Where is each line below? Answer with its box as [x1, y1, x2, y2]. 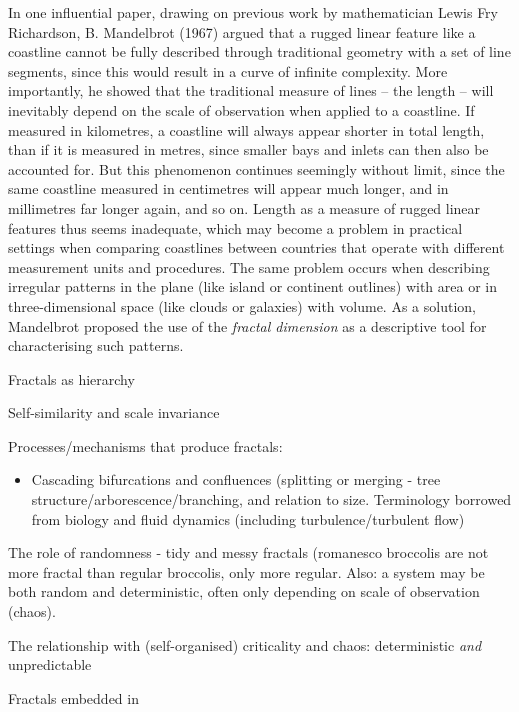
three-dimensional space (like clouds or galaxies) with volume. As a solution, [8, 295, 476, 316]
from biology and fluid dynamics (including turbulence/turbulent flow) [31, 508, 465, 529]
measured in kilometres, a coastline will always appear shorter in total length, [8, 119, 485, 140]
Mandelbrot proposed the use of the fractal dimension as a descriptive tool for [8, 315, 487, 336]
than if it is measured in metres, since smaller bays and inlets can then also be [8, 139, 489, 160]
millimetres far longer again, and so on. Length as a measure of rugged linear [8, 197, 481, 218]
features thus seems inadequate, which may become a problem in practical [8, 217, 463, 238]
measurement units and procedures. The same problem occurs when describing [8, 256, 490, 277]
